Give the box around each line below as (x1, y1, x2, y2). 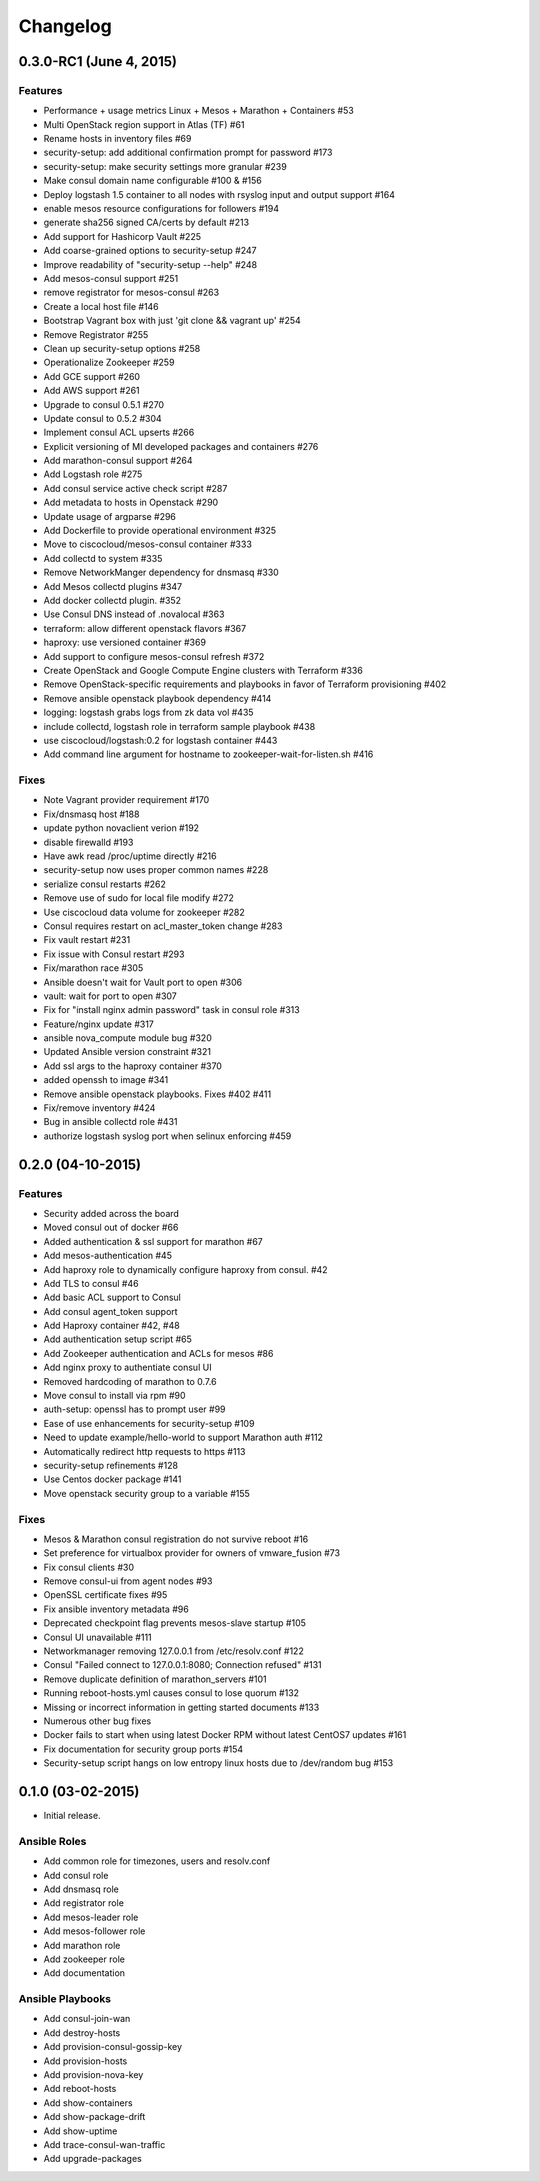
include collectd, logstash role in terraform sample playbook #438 (43, 720, 316, 732)
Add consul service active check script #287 (43, 482, 228, 494)
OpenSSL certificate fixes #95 (43, 1589, 168, 1601)
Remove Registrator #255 (43, 328, 149, 340)
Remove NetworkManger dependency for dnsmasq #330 (43, 566, 279, 579)
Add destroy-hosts (43, 2026, 121, 2039)
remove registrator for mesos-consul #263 (43, 286, 220, 299)
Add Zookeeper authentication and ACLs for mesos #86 (43, 1347, 274, 1359)
